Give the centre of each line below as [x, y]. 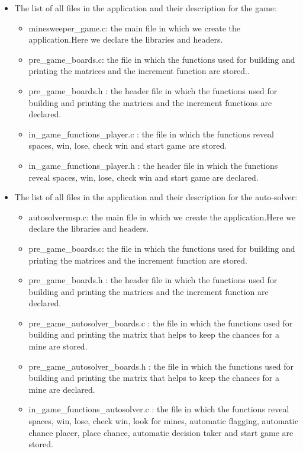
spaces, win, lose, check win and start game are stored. [128, 145]
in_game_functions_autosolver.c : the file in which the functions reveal [159, 409]
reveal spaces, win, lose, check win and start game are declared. [144, 177]
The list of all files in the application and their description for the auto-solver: [156, 197]
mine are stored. [58, 346]
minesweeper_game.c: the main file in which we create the [135, 28]
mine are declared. [62, 389]
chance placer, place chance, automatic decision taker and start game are [161, 432]
